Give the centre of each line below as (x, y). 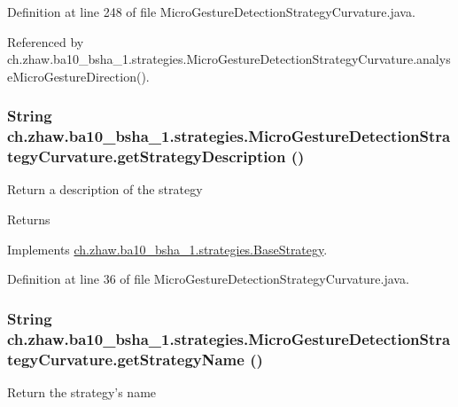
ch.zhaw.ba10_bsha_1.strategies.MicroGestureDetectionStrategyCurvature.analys (229, 59)
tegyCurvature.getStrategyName (126, 359)
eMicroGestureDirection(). (78, 76)
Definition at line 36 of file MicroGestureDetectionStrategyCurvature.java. (208, 279)
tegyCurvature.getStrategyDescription (147, 157)
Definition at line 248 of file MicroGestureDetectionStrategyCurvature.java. (211, 12)
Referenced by (46, 41)
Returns (29, 219)
